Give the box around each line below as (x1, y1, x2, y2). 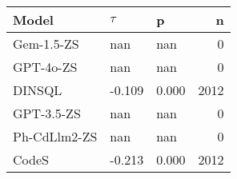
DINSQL (13, 81, 62, 99)
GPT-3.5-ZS (13, 104, 81, 122)
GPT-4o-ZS (13, 58, 78, 76)
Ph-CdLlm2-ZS (13, 127, 98, 145)
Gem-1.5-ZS (13, 34, 79, 53)
